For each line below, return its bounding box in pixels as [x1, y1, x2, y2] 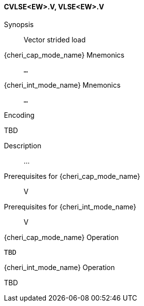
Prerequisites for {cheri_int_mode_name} [4, 202, 137, 211]
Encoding [4, 110, 35, 119]
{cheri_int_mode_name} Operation [4, 263, 115, 272]
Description [4, 141, 41, 150]
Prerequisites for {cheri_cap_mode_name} [4, 171, 141, 180]
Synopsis [4, 20, 34, 29]
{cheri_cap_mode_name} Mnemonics [4, 50, 125, 59]
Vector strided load [24, 35, 86, 44]
